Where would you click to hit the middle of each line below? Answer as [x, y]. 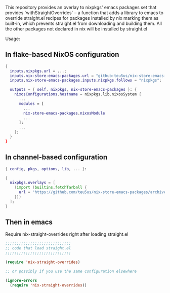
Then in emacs [29, 222]
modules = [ [31, 103]
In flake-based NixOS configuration [62, 54]
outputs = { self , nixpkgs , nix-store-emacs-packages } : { [73, 90]
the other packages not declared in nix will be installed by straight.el [76, 29]
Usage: [13, 39]
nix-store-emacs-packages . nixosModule [64, 113]
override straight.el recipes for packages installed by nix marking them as [82, 18]
